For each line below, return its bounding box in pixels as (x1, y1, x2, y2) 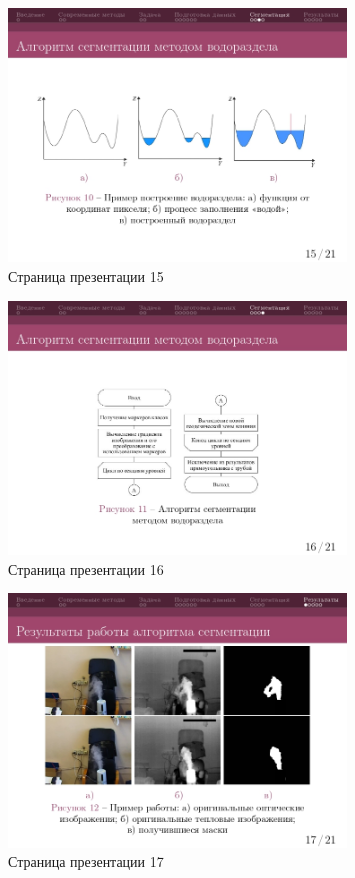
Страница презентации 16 (8, 558, 164, 579)
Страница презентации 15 (8, 265, 164, 286)
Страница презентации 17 (8, 851, 164, 872)
